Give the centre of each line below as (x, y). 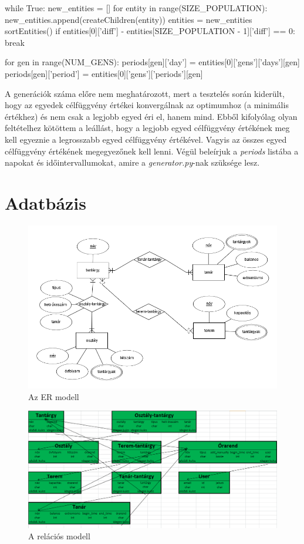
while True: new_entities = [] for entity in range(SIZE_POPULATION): (136, 8)
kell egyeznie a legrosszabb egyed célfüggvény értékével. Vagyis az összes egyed (146, 139)
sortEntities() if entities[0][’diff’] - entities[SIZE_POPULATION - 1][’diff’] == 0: (150, 31)
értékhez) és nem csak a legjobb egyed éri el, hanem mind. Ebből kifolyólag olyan (151, 116)
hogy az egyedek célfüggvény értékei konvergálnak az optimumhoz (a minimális (147, 105)
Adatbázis (45, 202)
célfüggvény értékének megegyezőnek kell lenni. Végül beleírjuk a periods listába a (152, 151)
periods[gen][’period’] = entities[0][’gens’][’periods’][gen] (104, 73)
